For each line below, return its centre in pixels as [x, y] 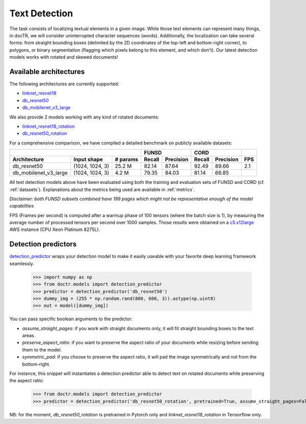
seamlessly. [22, 264]
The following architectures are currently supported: [64, 84]
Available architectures [47, 72]
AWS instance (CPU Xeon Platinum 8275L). [55, 229]
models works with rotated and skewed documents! [64, 57]
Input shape [88, 159]
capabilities [22, 206]
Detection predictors [43, 244]
